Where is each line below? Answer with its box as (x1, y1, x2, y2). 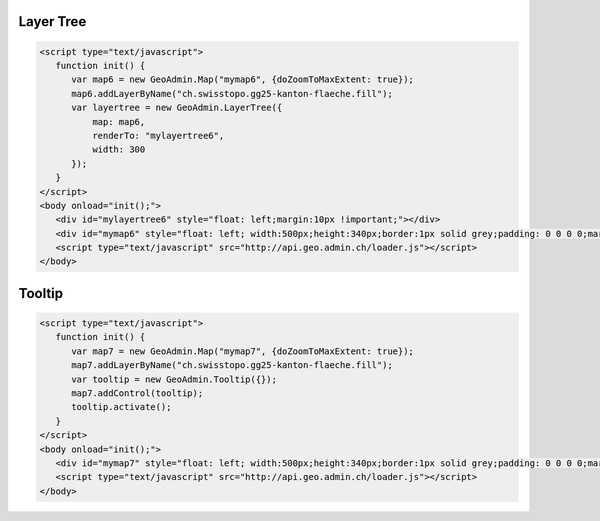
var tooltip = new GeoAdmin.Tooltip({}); (71, 373, 277, 385)
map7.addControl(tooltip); (71, 388, 204, 399)
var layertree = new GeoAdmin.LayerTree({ (71, 102, 283, 114)
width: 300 (91, 144, 146, 155)
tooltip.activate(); (71, 401, 172, 413)
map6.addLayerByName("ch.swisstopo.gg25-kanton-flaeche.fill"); (71, 88, 394, 99)
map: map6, (91, 116, 146, 127)
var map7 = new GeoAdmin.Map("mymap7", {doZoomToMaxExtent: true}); (71, 345, 415, 357)
